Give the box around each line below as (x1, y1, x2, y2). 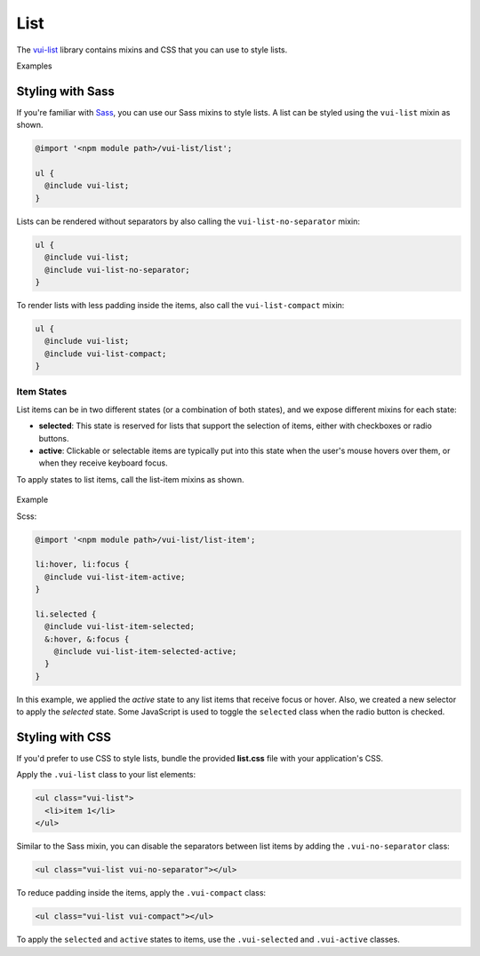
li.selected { (35, 609, 97, 619)
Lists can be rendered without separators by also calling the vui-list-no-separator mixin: (16, 216, 360, 227)
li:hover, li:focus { (35, 560, 130, 570)
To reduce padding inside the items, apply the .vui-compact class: (16, 888, 267, 898)
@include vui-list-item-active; (44, 571, 186, 582)
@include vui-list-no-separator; (44, 265, 190, 275)
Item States (16, 386, 68, 398)
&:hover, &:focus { (44, 633, 130, 644)
